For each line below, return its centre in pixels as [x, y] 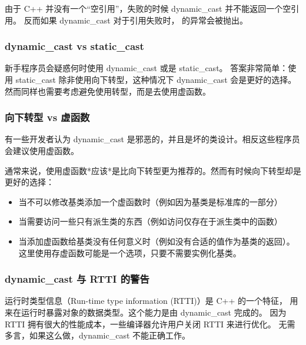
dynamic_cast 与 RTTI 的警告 [77, 279]
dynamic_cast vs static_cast [74, 46]
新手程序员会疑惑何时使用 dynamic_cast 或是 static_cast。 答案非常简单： [147, 68]
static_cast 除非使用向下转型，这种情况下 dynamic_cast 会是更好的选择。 [156, 79]
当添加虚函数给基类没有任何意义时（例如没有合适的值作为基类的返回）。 [157, 241]
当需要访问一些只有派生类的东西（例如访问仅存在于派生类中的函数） [150, 221]
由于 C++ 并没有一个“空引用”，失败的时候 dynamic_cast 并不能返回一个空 [148, 8]
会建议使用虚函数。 [42, 150]
